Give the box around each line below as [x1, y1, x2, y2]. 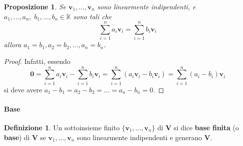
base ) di [4, 132, 30, 142]
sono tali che [73, 11, 112, 21]
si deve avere [4, 84, 42, 94]
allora [4, 39, 21, 50]
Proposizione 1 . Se [4, 1, 66, 11]
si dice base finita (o [174, 122, 239, 133]
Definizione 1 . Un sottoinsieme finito [4, 122, 120, 133]
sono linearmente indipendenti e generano [77, 132, 202, 142]
